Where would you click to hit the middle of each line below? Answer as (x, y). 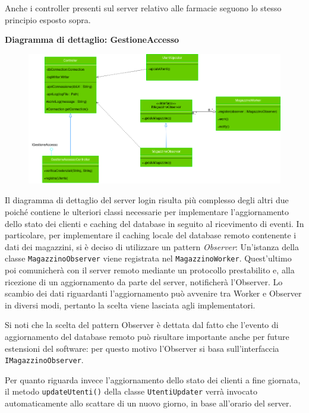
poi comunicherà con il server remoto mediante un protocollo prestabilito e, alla (150, 270)
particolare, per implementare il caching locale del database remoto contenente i (151, 235)
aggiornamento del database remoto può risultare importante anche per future (147, 337)
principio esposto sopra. (48, 19)
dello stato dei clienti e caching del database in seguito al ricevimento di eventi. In (154, 223)
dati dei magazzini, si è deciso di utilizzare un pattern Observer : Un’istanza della (152, 246)
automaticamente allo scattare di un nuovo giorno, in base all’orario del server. (148, 403)
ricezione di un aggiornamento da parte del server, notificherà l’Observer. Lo (144, 281)
